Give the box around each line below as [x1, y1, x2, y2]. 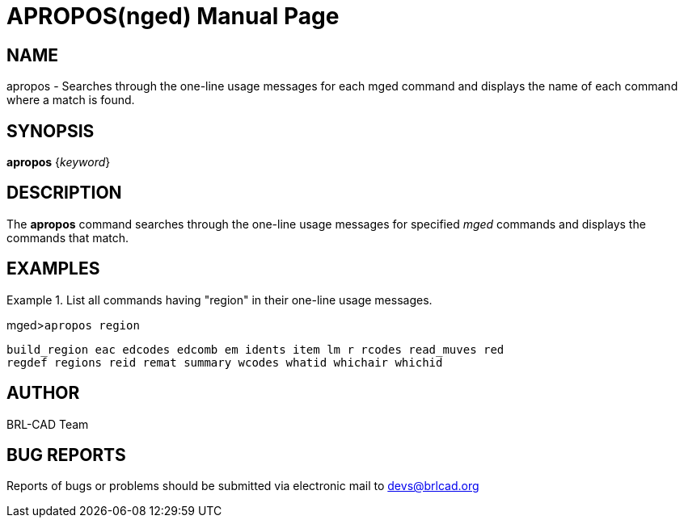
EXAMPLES [6, 258, 100, 279]
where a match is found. [6, 93, 135, 107]
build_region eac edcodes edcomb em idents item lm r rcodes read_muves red [6, 342, 505, 356]
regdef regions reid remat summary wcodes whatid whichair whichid [6, 355, 443, 369]
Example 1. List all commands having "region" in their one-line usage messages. [6, 292, 433, 307]
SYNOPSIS [6, 120, 95, 141]
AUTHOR [6, 383, 80, 404]
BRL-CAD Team [6, 417, 89, 431]
